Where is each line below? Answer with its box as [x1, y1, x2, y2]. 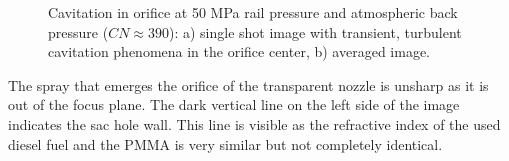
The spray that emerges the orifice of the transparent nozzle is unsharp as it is [8, 74, 489, 95]
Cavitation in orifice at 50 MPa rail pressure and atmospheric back [48, 2, 458, 22]
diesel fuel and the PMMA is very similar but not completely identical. [8, 133, 443, 154]
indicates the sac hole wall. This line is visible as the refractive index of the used [8, 113, 501, 134]
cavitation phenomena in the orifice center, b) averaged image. [48, 41, 430, 62]
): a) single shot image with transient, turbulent [168, 21, 462, 42]
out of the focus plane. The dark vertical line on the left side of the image [8, 94, 460, 115]
